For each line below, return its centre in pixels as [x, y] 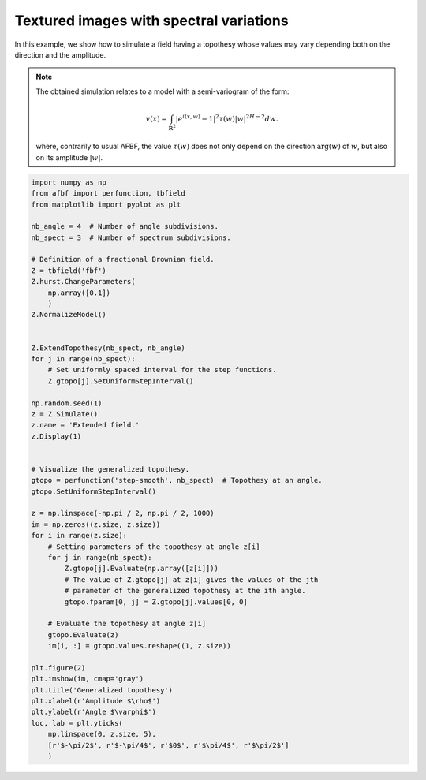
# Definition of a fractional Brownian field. [123, 259]
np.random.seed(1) [67, 403]
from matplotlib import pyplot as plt [106, 204]
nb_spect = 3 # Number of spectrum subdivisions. [131, 237]
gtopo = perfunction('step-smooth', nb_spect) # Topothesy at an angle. [177, 480]
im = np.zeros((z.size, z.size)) [96, 524]
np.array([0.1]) [79, 293]
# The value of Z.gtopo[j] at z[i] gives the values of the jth [191, 579]
